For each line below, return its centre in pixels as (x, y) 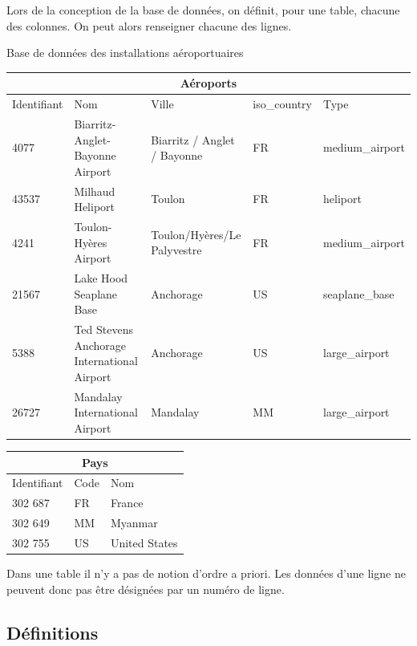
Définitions (53, 632)
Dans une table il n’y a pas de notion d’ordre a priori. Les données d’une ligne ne (206, 573)
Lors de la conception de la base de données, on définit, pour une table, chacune (203, 10)
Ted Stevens (103, 329)
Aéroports (208, 83)
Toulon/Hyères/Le (196, 234)
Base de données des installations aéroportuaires (125, 53)
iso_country (282, 104)
